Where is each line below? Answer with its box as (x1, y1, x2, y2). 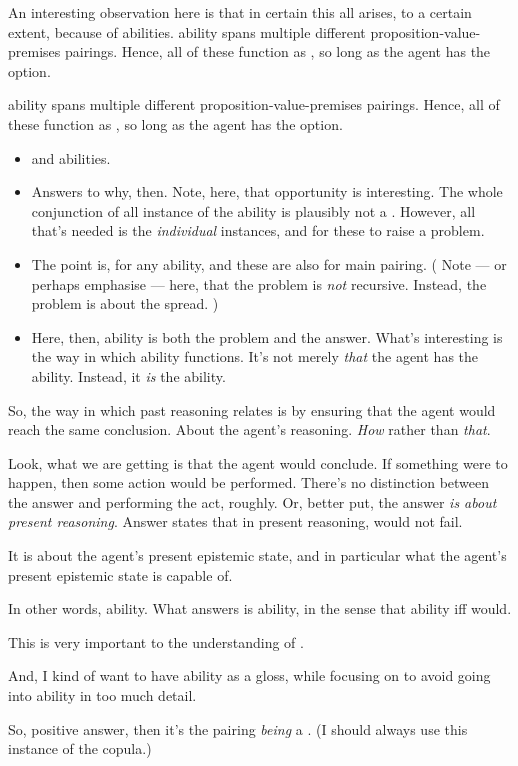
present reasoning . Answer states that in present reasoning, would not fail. (8, 511, 463, 532)
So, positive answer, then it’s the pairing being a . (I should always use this (8, 718, 468, 739)
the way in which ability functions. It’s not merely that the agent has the (31, 346, 479, 367)
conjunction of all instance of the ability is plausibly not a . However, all (31, 200, 476, 221)
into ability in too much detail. (8, 685, 197, 706)
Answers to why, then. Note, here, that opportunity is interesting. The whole (31, 181, 503, 202)
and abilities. (31, 147, 111, 168)
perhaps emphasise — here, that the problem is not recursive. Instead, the (31, 273, 487, 294)
